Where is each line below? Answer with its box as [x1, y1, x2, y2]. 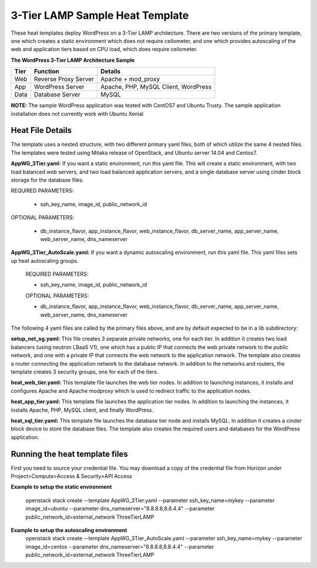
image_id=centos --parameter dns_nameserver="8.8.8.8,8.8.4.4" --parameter [25, 543, 214, 550]
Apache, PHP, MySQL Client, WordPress [100, 83, 212, 91]
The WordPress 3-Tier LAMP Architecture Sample [11, 56, 135, 64]
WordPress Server [34, 83, 85, 91]
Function [34, 68, 60, 76]
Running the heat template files [11, 449, 129, 459]
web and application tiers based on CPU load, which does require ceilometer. [11, 46, 198, 53]
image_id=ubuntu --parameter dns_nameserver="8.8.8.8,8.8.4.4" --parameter [25, 505, 215, 512]
